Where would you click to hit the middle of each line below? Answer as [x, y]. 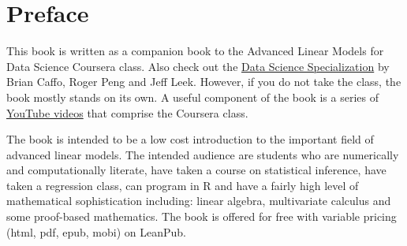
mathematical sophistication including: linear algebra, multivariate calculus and [199, 201]
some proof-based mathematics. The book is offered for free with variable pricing [202, 216]
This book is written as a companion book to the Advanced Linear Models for [195, 51]
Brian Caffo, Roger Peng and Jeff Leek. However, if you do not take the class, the [204, 82]
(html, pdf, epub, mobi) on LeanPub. [96, 231]
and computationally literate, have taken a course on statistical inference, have [196, 170]
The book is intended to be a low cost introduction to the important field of [190, 139]
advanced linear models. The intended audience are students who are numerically [203, 154]
